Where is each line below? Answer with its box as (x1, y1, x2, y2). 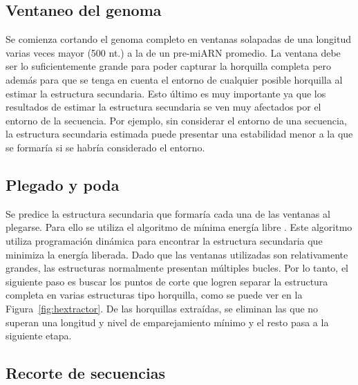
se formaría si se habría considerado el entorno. (6, 140, 205, 154)
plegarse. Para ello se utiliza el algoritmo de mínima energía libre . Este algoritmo (6, 220, 352, 234)
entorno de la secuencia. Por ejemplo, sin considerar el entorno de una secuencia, (6, 113, 347, 127)
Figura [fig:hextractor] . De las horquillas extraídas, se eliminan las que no (6, 301, 319, 315)
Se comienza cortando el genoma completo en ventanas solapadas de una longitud (6, 32, 351, 46)
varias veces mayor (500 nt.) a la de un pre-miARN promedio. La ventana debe (6, 45, 341, 59)
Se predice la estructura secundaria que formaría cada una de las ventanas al (6, 206, 330, 220)
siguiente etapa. (6, 328, 72, 343)
